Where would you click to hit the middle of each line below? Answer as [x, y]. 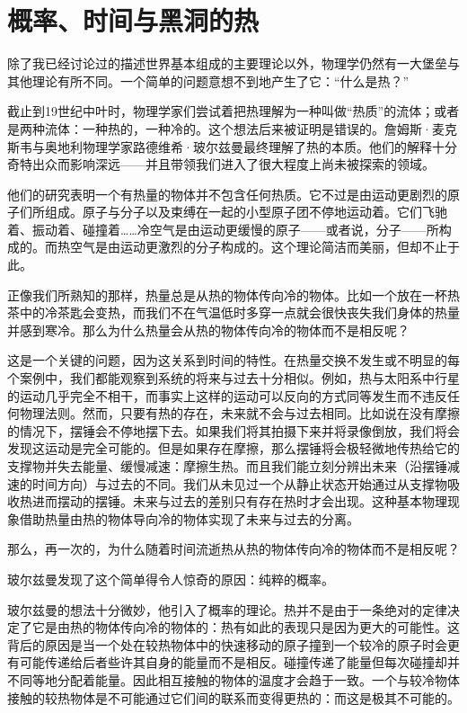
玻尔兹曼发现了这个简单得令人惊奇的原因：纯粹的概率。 [171, 579]
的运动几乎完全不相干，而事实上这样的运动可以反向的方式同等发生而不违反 [227, 395]
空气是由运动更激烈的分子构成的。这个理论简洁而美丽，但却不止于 [264, 247]
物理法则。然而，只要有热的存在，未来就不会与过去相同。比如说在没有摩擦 [239, 413]
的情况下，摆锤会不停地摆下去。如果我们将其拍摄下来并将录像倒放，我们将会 [233, 430]
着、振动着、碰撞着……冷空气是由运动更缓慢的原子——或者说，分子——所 [223, 229]
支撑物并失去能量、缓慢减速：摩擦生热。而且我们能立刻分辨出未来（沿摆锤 [227, 466]
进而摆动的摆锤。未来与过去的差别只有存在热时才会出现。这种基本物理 [239, 501]
